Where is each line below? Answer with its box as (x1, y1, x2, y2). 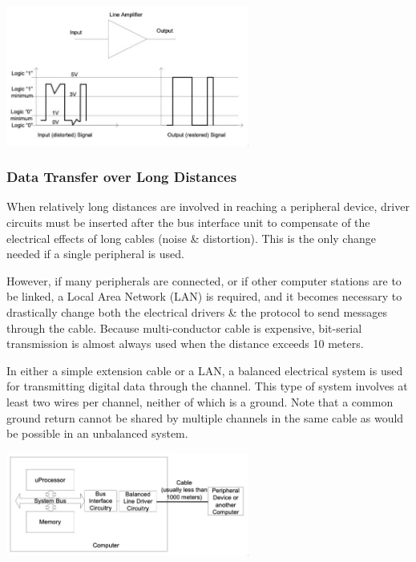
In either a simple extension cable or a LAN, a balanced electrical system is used (6, 362, 403, 378)
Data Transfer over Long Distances (6, 167, 237, 187)
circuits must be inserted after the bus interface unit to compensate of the (6, 214, 370, 231)
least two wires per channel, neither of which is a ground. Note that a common (6, 393, 394, 410)
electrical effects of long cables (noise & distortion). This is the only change (6, 229, 376, 246)
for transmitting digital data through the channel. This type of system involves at (6, 378, 408, 394)
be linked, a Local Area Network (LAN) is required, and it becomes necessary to (6, 288, 402, 305)
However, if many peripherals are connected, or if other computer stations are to (6, 272, 402, 289)
